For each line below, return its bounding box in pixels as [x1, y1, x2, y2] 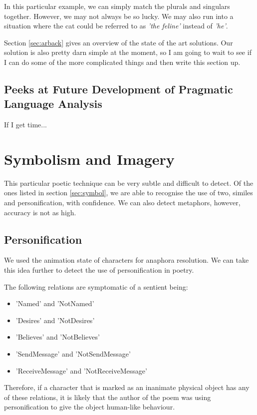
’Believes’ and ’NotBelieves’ [15, 332, 100, 342]
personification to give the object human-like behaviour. [4, 402, 175, 412]
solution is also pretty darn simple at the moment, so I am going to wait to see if [4, 47, 252, 57]
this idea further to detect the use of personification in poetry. [4, 265, 194, 275]
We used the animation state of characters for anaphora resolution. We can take [4, 255, 249, 265]
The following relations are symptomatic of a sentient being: [4, 281, 188, 292]
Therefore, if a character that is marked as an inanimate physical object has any [4, 382, 250, 393]
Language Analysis [4, 96, 102, 111]
